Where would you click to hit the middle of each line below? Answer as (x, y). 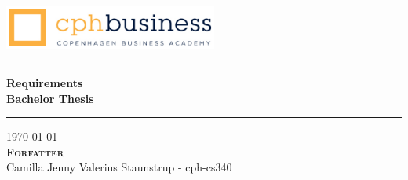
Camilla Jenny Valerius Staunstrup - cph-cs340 (119, 167)
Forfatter (35, 151)
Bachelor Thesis (50, 98)
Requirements (45, 83)
